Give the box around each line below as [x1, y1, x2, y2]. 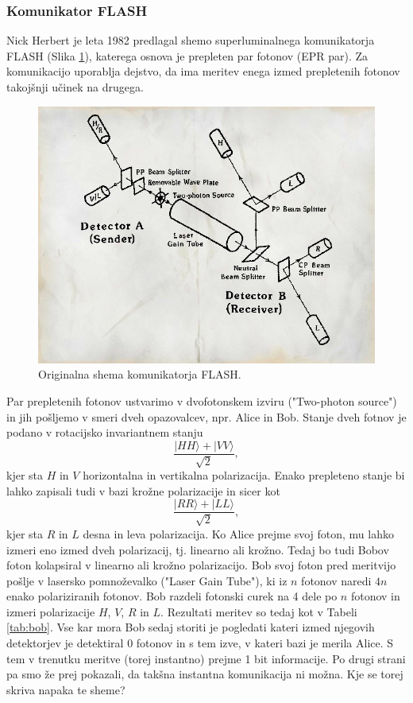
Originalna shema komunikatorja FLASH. [38, 366, 241, 383]
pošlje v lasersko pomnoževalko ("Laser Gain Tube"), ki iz [6, 572, 288, 588]
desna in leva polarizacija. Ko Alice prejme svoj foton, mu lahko [83, 525, 394, 542]
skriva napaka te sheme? [6, 681, 125, 697]
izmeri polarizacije [6, 603, 95, 619]
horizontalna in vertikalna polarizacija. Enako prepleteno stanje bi [83, 467, 405, 484]
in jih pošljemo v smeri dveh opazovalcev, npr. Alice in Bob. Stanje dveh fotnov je [6, 408, 407, 425]
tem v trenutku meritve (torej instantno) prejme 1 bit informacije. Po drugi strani [6, 650, 406, 666]
